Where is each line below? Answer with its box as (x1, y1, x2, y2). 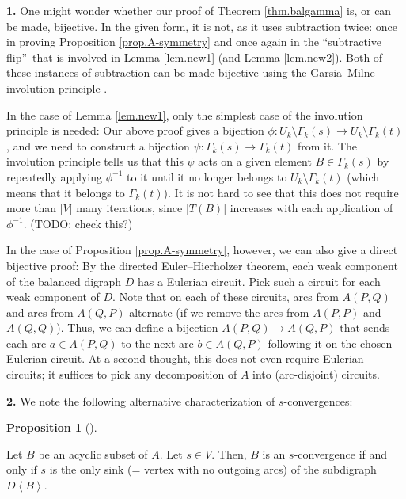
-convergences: (283, 392, 353, 409)
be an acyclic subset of (38, 445, 148, 462)
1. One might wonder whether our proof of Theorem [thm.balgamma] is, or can (6, 2, 392, 18)
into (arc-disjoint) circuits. (252, 366, 380, 383)
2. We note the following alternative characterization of (6, 392, 275, 409)
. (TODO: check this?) (23, 215, 133, 231)
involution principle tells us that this (6, 153, 184, 170)
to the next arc (121, 334, 194, 351)
